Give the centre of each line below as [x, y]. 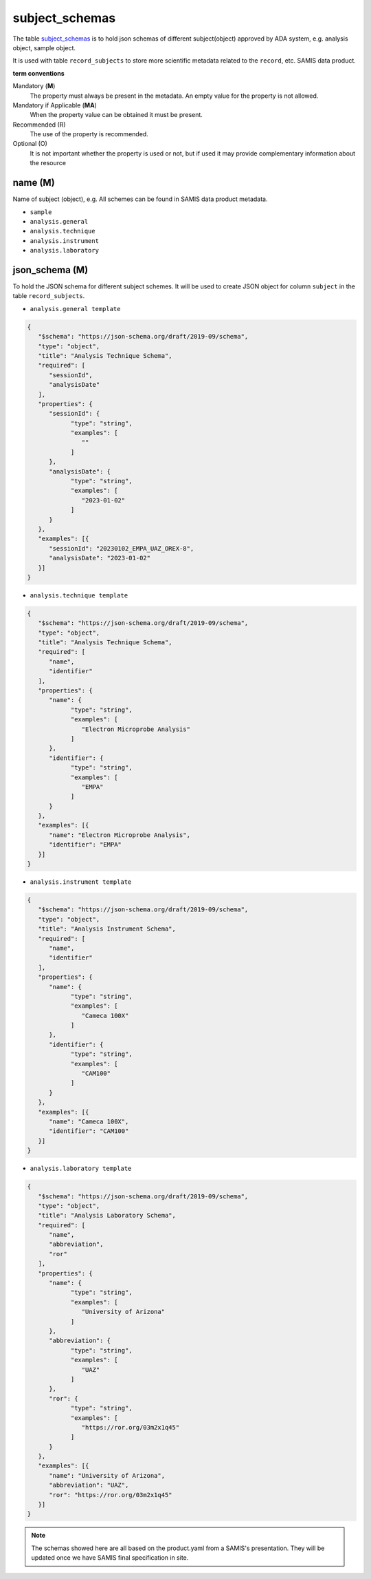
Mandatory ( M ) [34, 86]
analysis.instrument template [81, 882]
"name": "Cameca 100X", [89, 1122]
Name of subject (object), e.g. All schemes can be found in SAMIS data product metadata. [140, 199]
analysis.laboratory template [81, 1169]
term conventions [38, 73]
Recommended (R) [39, 125]
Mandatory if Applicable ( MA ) [55, 105]
